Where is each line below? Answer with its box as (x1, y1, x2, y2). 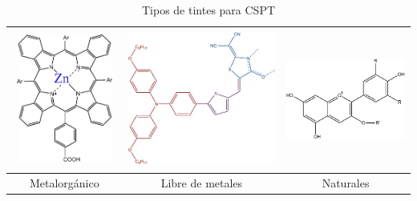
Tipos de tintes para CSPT (141, 2, 276, 18)
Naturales (322, 174, 370, 191)
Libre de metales (160, 174, 243, 191)
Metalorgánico (29, 174, 99, 191)
